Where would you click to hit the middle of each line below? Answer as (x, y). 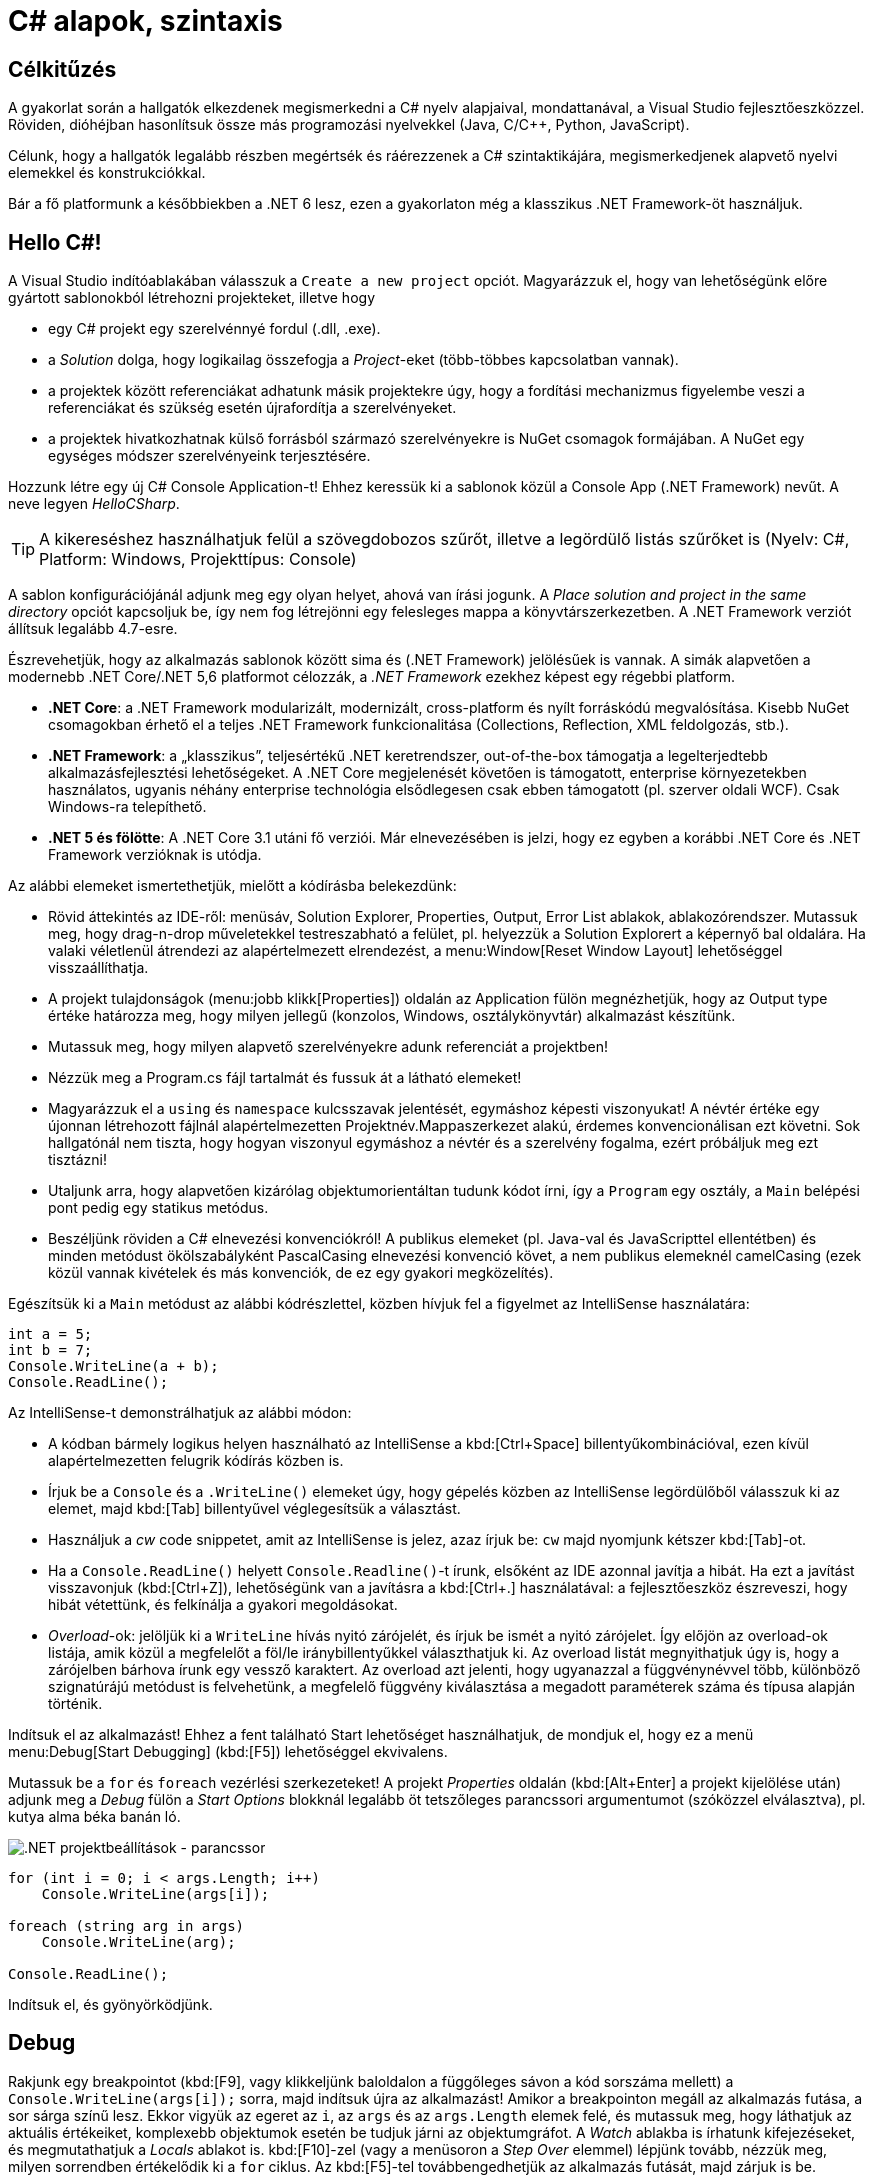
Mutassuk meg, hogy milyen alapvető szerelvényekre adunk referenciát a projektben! (328, 1047)
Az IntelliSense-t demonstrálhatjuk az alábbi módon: (180, 1413)
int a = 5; (50, 1334)
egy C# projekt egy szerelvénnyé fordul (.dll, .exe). (214, 329)
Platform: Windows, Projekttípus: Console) (198, 559)
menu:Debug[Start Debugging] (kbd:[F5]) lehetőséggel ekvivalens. (228, 1752)
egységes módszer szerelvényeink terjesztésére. (209, 456)
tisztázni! (78, 1160)
